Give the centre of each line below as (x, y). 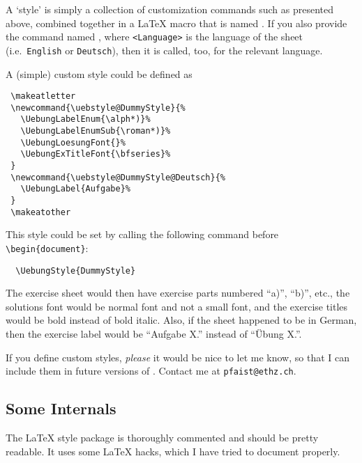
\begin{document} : (47, 248)
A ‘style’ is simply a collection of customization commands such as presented (169, 9)
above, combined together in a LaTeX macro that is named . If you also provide (176, 23)
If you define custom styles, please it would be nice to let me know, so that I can (178, 357)
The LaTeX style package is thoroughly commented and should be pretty (162, 438)
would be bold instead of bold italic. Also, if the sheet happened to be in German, (181, 320)
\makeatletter (43, 96)
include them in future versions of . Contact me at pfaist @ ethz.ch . (151, 371)
